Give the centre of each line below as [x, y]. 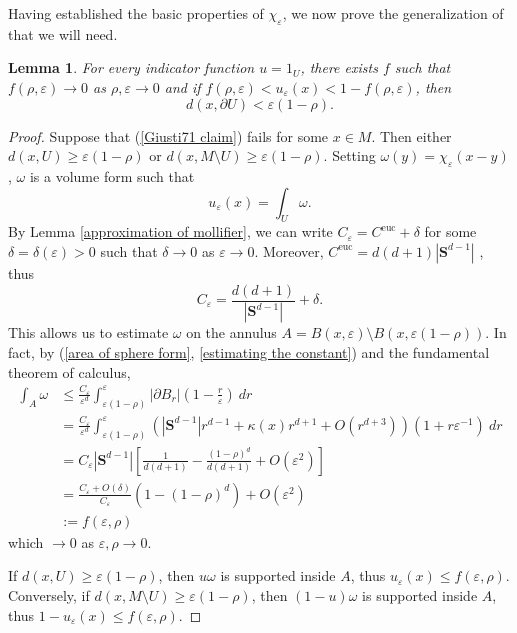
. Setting [349, 155]
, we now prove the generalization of [393, 13]
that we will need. [63, 33]
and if [182, 86]
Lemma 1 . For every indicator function [131, 67]
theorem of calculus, [69, 371]
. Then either [411, 135]
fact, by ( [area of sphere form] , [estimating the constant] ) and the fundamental [249, 352]
